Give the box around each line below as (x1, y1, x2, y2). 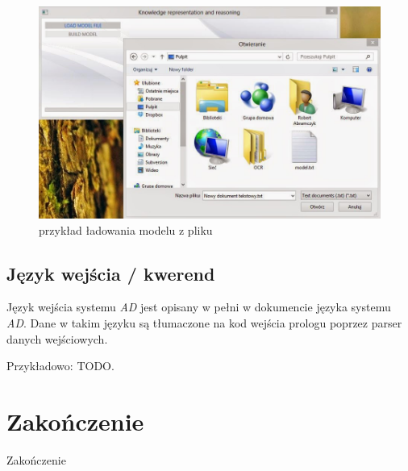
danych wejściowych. (6, 330, 108, 347)
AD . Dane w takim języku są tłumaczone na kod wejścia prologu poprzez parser (6, 314, 402, 331)
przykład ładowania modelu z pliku (39, 221, 213, 238)
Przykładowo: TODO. (6, 357, 114, 374)
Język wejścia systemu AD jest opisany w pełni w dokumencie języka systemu (6, 298, 391, 315)
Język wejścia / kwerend (6, 261, 215, 286)
